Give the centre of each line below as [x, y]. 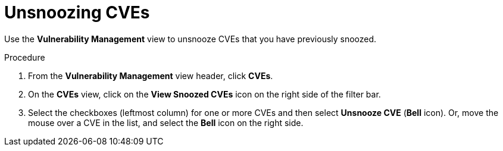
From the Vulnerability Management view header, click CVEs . [151, 75]
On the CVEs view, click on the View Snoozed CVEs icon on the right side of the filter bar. [204, 94]
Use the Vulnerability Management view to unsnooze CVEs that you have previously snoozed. [190, 39]
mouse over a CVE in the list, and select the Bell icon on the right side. [166, 122]
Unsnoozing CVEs [77, 12]
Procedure [25, 57]
